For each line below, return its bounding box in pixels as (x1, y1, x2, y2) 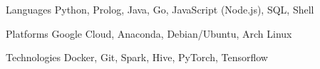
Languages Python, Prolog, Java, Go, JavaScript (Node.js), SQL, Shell (6, 2, 314, 16)
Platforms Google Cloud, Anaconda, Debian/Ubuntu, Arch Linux (6, 26, 292, 41)
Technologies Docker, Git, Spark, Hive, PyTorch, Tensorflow (6, 50, 268, 65)
